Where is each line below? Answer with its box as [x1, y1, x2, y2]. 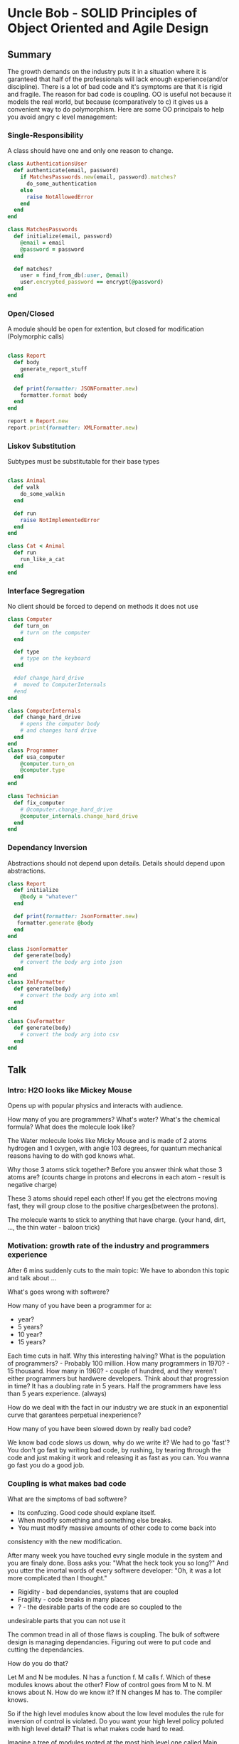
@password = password [20, 245, 84, 253]
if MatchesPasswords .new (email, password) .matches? [20, 174, 176, 181]
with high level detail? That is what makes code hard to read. [7, 1725, 185, 1733]
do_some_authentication [26, 180, 97, 187]
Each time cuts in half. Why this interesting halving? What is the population [7, 1351, 225, 1360]
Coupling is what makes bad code [7, 1478, 127, 1488]
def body [14, 359, 40, 366]
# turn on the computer [20, 629, 91, 636]
